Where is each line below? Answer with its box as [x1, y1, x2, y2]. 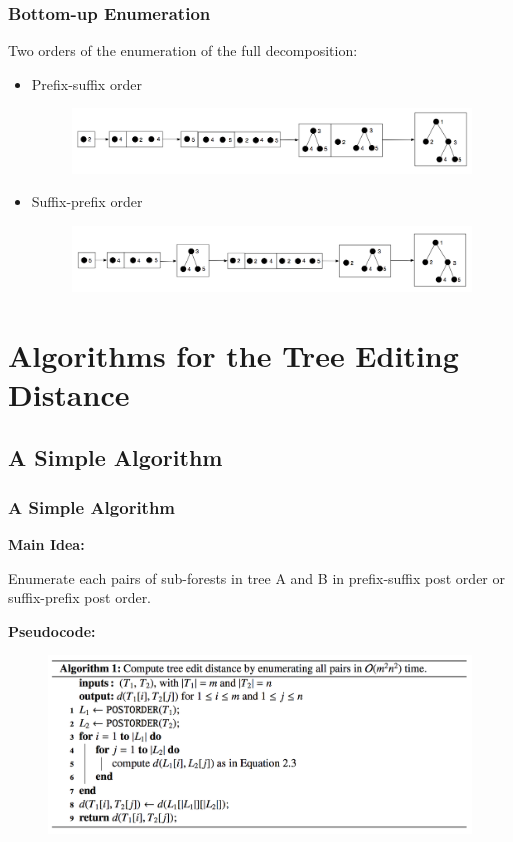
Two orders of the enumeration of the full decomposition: [8, 40, 358, 61]
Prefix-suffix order [31, 73, 142, 94]
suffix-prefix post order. [8, 587, 152, 608]
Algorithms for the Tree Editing [8, 334, 459, 375]
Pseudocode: [8, 620, 96, 641]
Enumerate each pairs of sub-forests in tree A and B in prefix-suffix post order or [8, 567, 505, 588]
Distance [8, 373, 130, 414]
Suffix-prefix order [31, 191, 143, 212]
